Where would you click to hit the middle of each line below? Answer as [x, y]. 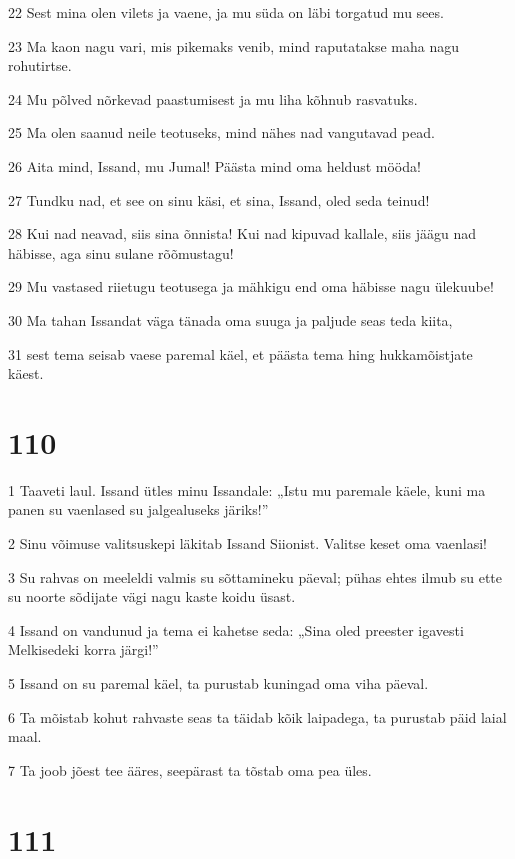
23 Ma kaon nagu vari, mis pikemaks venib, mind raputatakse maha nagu [234, 45]
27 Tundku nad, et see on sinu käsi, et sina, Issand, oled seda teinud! [219, 199]
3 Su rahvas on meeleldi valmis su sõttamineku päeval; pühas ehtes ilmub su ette [255, 576]
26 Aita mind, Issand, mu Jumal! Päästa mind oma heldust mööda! [214, 165]
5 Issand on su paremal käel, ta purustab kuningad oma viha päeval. [218, 683]
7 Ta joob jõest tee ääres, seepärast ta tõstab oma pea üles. [190, 769]
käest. [26, 373]
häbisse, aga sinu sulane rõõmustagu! [121, 252]
